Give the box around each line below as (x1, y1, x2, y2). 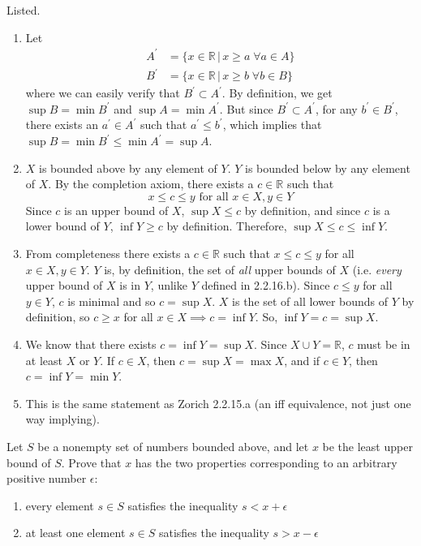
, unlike (150, 277, 187, 294)
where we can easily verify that (25, 84, 180, 101)
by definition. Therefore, (166, 217, 287, 234)
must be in (357, 335, 410, 352)
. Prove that (61, 454, 122, 471)
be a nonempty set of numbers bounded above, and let (37, 437, 309, 454)
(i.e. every (352, 260, 402, 277)
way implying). (25, 411, 100, 428)
